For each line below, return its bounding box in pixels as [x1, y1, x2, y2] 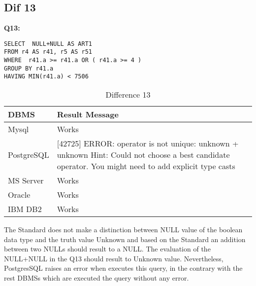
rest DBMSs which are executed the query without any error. [4, 273, 189, 283]
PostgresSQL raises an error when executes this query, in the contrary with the [4, 263, 243, 273]
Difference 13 [105, 89, 151, 101]
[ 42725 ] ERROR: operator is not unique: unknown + [57, 138, 239, 149]
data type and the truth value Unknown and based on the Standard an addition [4, 234, 246, 244]
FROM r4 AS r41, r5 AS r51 [4, 48, 92, 56]
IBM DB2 [8, 203, 42, 215]
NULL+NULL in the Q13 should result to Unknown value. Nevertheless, [4, 253, 224, 263]
